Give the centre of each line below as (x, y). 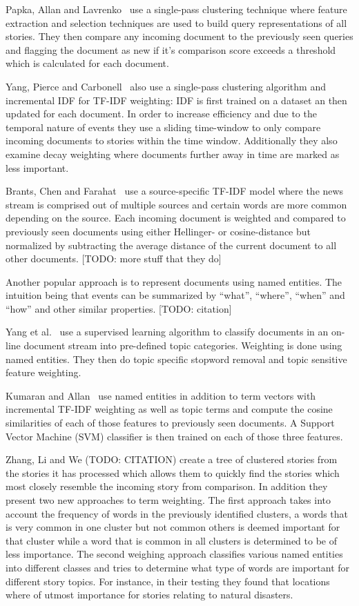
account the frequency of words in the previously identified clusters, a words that (177, 513)
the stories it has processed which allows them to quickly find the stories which (173, 472)
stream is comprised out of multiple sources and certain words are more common (176, 204)
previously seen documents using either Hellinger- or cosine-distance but (158, 231)
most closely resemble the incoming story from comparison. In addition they (167, 486)
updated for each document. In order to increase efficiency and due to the (161, 114)
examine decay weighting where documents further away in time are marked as (173, 154)
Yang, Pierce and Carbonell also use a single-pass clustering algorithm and (166, 86)
